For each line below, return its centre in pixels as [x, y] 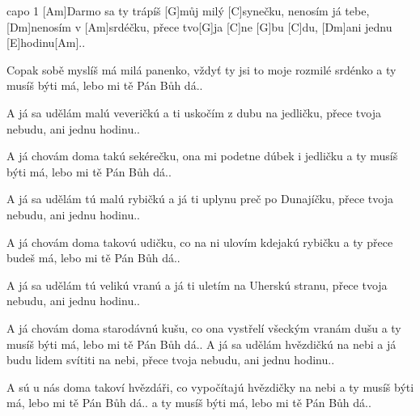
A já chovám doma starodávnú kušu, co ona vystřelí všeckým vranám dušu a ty [204, 327]
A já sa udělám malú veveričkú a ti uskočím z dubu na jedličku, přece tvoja [194, 112]
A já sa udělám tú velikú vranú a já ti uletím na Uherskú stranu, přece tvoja [197, 284]
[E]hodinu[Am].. [46, 42]
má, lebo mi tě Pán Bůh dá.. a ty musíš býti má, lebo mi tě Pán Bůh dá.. [189, 403]
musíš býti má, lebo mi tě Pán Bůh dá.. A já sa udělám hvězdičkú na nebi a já [202, 344]
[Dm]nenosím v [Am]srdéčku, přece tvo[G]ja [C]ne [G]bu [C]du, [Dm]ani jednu [199, 26]
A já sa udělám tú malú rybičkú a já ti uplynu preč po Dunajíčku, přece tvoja [200, 199]
